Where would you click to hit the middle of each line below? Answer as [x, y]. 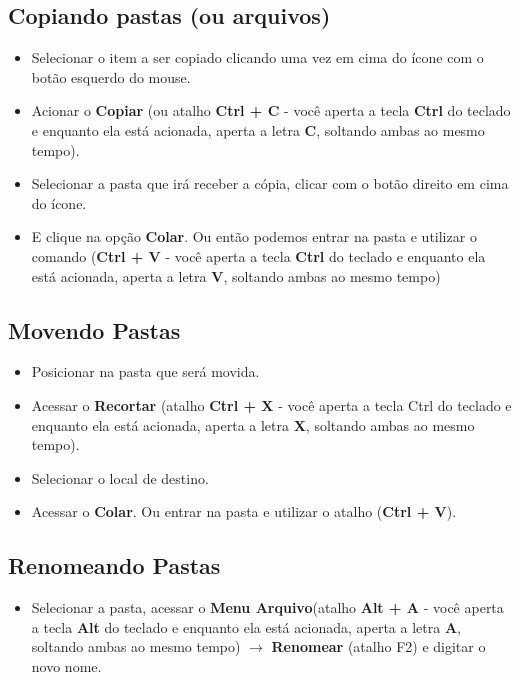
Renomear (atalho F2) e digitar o [378, 646]
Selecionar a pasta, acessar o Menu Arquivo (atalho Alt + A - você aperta [267, 607]
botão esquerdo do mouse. [111, 76]
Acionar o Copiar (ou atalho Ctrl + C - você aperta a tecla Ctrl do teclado [271, 110]
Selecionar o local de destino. [120, 477]
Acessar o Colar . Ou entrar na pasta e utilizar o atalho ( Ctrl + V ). [244, 511]
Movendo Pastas [94, 329]
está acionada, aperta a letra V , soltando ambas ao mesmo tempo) [236, 275]
